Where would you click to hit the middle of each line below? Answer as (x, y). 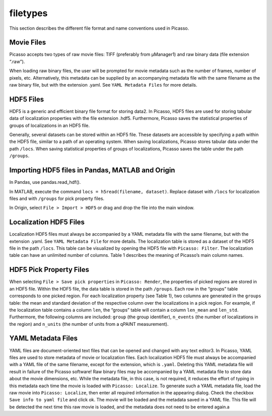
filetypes (28, 13)
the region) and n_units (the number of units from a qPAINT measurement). (89, 324)
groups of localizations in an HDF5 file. (50, 125)
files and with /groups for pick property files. (57, 198)
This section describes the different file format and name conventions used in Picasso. (99, 28)
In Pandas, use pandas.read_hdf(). (45, 182)
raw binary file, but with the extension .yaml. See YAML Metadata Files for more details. (103, 85)
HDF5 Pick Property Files (49, 270)
